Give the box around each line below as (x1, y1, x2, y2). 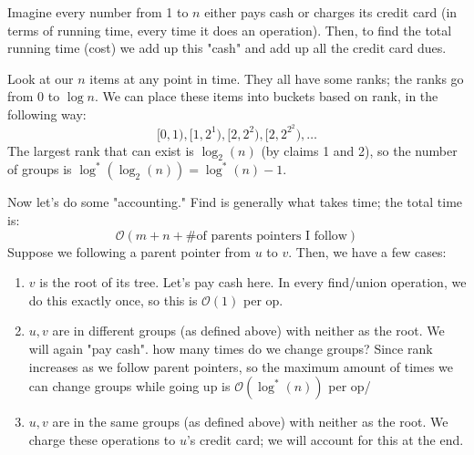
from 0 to (7, 87, 60, 106)
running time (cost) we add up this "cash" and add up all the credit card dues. (7, 38, 447, 57)
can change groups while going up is (28, 377, 231, 396)
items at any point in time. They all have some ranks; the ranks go (89, 68, 464, 88)
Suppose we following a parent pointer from (7, 242, 251, 261)
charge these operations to (28, 429, 176, 449)
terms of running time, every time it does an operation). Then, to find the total (7, 20, 452, 39)
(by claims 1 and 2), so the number (261, 140, 458, 160)
